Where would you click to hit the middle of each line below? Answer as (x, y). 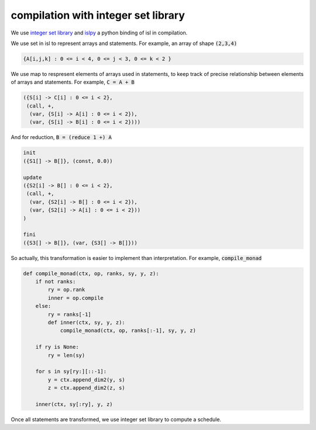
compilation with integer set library (98, 15)
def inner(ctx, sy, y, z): (86, 322)
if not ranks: (56, 282)
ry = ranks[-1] (70, 314)
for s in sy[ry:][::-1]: (71, 372)
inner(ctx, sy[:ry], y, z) (74, 404)
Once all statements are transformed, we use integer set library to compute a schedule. (116, 419)
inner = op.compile (75, 298)
